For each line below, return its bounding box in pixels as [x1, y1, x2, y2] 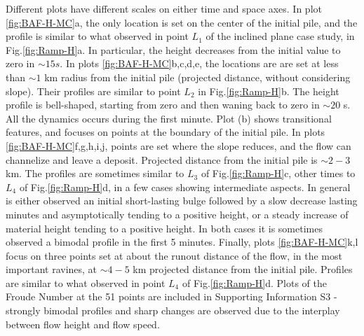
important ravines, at [6, 262, 97, 276]
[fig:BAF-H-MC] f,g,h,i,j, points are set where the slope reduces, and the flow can [6, 138, 351, 153]
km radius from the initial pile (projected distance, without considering [44, 69, 351, 84]
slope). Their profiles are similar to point [6, 83, 181, 98]
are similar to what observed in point [6, 275, 166, 290]
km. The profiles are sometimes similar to [6, 166, 184, 181]
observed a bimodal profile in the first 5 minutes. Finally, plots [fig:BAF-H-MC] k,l [6, 234, 358, 249]
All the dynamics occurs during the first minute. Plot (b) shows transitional [6, 111, 332, 125]
